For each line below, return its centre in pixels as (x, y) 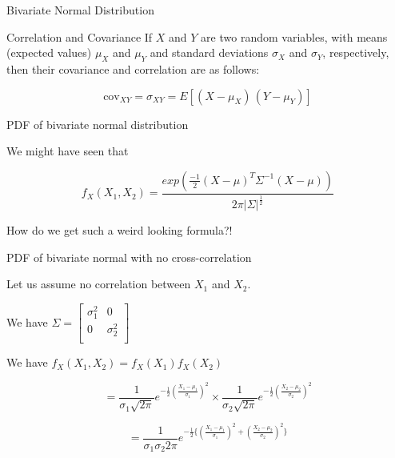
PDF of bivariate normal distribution (98, 124)
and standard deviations (209, 52)
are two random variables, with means (294, 36)
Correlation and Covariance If (80, 36)
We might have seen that (68, 151)
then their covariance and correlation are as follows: (133, 68)
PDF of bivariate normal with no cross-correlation (129, 257)
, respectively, (356, 52)
